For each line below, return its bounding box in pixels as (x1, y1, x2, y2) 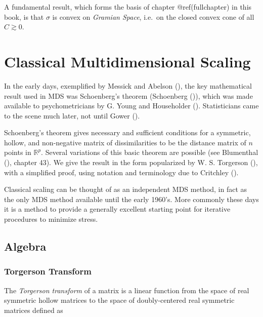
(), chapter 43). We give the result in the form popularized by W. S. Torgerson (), (4, 157, 258, 168)
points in (4, 147, 31, 157)
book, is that (4, 11, 44, 22)
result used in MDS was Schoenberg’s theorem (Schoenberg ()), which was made (4, 90, 253, 101)
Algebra (4, 239, 47, 254)
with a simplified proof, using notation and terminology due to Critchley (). (4, 167, 239, 177)
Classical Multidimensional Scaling (4, 51, 251, 71)
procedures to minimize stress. (4, 214, 98, 224)
